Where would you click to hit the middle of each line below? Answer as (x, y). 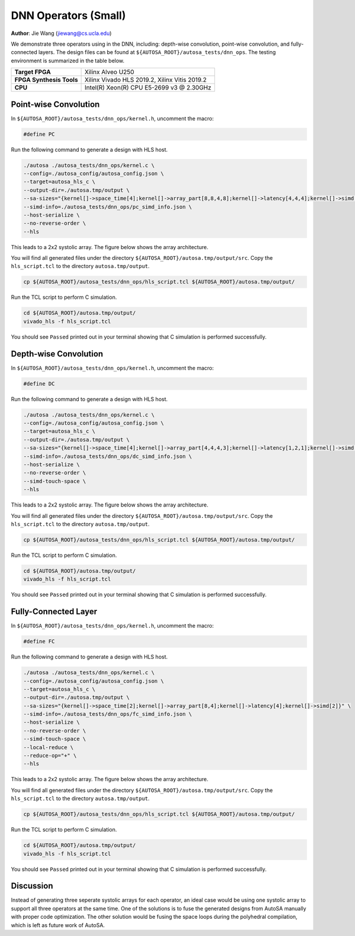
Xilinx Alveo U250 (109, 72)
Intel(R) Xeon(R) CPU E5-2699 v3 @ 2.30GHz (148, 88)
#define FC (39, 641)
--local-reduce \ (49, 747)
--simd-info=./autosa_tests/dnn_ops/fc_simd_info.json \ (108, 714)
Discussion (32, 886)
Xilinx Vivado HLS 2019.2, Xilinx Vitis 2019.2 (146, 80)
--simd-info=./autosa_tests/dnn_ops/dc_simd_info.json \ (108, 456)
